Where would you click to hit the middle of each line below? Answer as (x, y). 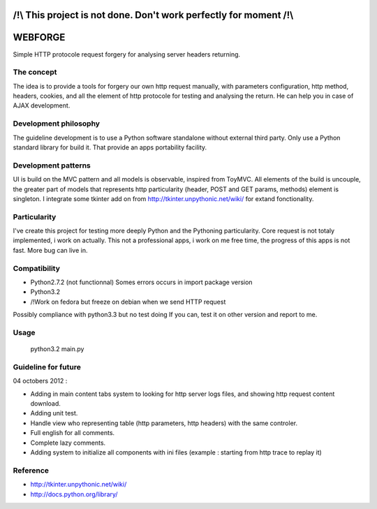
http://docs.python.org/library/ (74, 494)
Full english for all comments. (73, 433)
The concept (35, 72)
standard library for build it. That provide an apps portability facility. (110, 147)
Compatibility (37, 268)
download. (45, 404)
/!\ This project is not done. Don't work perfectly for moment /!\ (153, 15)
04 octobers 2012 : (40, 381)
